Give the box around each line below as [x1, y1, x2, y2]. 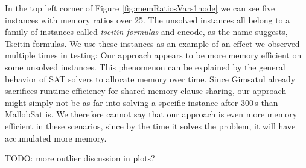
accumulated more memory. [5, 131, 107, 144]
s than [255, 96, 278, 108]
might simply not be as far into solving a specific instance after [5, 96, 238, 108]
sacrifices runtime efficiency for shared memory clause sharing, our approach [5, 84, 287, 97]
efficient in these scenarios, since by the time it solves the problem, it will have [5, 119, 296, 132]
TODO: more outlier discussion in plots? [5, 152, 155, 164]
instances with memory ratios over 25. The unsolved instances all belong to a [5, 13, 290, 26]
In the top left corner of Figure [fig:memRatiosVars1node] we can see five [5, 2, 275, 14]
